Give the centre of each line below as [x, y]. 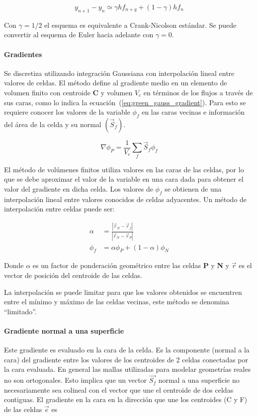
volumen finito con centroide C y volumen [68, 92]
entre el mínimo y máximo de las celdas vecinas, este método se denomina [117, 302]
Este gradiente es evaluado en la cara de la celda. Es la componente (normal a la [127, 350]
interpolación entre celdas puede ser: [59, 209]
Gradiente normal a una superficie [64, 330]
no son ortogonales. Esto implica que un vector [76, 380]
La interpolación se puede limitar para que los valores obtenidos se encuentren [123, 292]
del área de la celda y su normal [53, 124]
